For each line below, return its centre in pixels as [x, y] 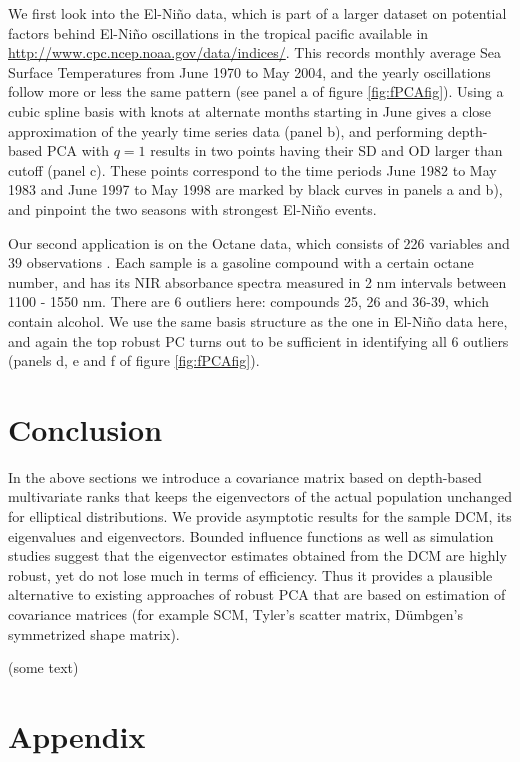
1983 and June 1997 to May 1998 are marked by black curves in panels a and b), [255, 189]
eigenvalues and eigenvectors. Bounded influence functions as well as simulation [251, 535]
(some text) [43, 667]
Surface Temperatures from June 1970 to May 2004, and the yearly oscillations [249, 71]
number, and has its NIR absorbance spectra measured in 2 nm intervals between [257, 281]
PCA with [77, 150]
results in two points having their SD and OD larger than [326, 150]
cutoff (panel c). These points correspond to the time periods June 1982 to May [252, 169]
